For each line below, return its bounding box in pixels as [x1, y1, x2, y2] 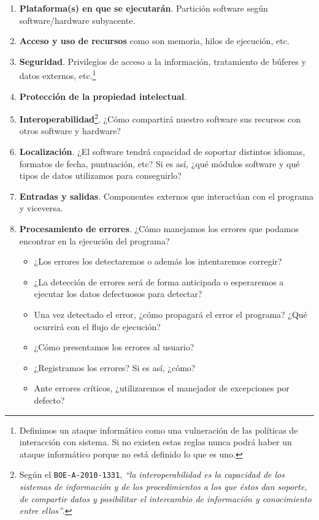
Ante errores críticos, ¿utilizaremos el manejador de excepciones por [34, 382, 290, 394]
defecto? [34, 393, 65, 406]
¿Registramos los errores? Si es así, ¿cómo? [34, 361, 196, 374]
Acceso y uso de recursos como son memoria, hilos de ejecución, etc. [19, 34, 290, 47]
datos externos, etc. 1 [19, 67, 96, 82]
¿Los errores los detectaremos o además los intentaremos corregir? [34, 255, 282, 268]
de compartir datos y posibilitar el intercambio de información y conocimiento [19, 492, 312, 505]
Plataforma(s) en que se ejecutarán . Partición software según [19, 2, 268, 14]
